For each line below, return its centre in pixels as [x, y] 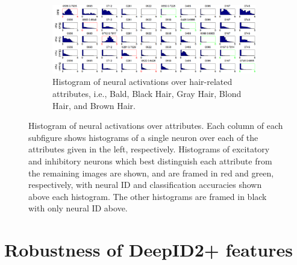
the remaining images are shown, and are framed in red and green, [151, 173]
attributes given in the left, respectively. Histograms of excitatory [149, 149]
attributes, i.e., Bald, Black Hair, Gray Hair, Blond [147, 94]
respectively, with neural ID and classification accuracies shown [145, 185]
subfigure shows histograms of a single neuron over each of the [143, 137]
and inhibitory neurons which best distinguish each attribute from [150, 161]
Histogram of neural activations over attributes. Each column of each [156, 126]
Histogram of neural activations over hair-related [142, 82]
